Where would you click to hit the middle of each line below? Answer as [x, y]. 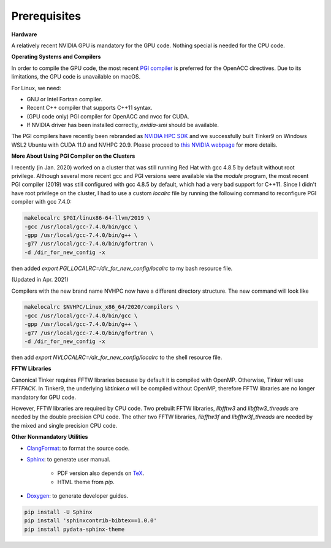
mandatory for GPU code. [44, 397]
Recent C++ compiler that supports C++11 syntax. [89, 108]
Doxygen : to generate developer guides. [78, 496]
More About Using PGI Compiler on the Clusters [73, 156]
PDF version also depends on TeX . [101, 473]
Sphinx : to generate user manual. [68, 459]
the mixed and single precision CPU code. [64, 425]
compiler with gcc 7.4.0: [41, 202]
